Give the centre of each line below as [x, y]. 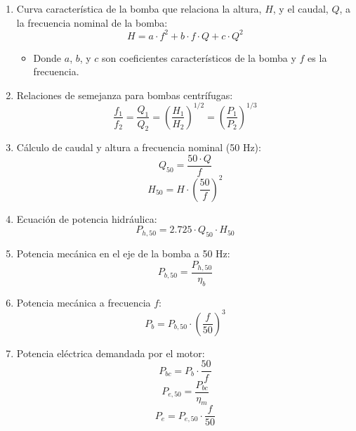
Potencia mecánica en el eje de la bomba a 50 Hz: [123, 253]
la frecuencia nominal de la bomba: [92, 22]
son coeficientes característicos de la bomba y [199, 57]
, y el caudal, [301, 8]
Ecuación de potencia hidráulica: [87, 218]
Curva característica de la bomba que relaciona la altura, [139, 8]
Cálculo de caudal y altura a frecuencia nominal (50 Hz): [139, 147]
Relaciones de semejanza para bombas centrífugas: [125, 95]
